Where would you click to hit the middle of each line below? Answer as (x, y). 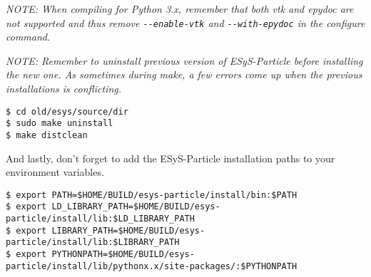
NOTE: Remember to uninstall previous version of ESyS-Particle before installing (184, 60)
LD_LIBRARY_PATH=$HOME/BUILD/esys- (136, 207)
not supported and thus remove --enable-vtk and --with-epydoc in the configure (185, 22)
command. (28, 37)
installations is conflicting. (64, 89)
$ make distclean (47, 135)
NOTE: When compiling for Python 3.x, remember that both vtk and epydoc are (180, 9)
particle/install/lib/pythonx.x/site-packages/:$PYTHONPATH (152, 266)
